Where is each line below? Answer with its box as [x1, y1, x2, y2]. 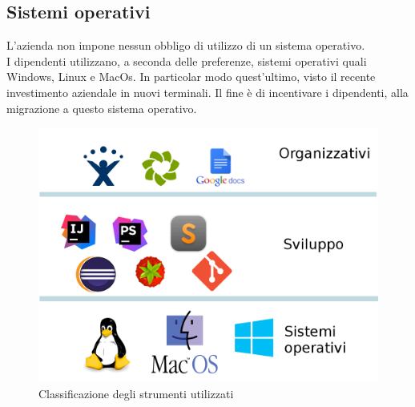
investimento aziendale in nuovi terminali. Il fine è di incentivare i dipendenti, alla [6, 83, 409, 100]
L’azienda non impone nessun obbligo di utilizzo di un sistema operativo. [6, 37, 365, 54]
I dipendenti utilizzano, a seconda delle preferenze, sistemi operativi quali [6, 52, 367, 69]
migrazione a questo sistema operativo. [6, 99, 197, 116]
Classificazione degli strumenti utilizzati [38, 385, 234, 401]
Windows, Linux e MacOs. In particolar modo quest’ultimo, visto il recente [6, 68, 376, 85]
